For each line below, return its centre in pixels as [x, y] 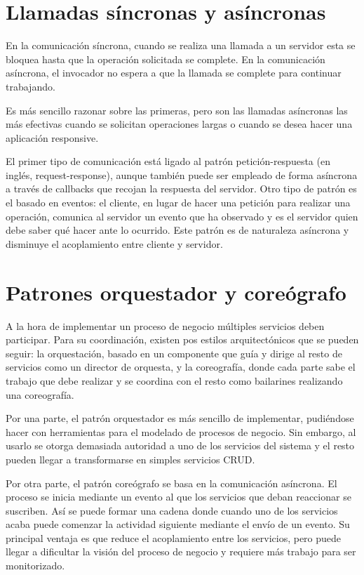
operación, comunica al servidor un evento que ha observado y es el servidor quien [182, 216]
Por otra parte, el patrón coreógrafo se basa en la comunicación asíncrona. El [171, 483]
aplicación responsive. [52, 137]
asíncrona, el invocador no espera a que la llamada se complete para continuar [174, 73]
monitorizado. [35, 566]
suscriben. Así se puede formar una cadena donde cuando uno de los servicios [172, 510]
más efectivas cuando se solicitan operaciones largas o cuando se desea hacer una [179, 124]
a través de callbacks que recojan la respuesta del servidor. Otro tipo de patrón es [181, 189]
